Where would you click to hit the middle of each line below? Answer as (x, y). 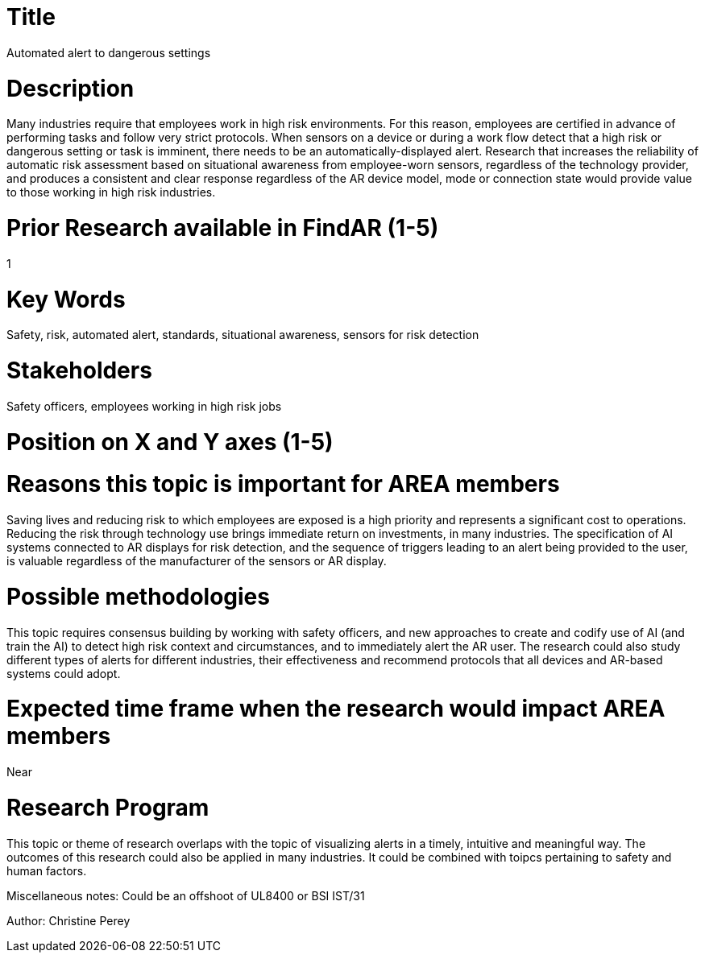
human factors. (47, 870)
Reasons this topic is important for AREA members (283, 484)
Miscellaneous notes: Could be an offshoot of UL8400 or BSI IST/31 (186, 895)
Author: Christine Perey (68, 920)
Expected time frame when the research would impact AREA (336, 709)
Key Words (66, 299)
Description (70, 88)
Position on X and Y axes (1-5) (170, 442)
